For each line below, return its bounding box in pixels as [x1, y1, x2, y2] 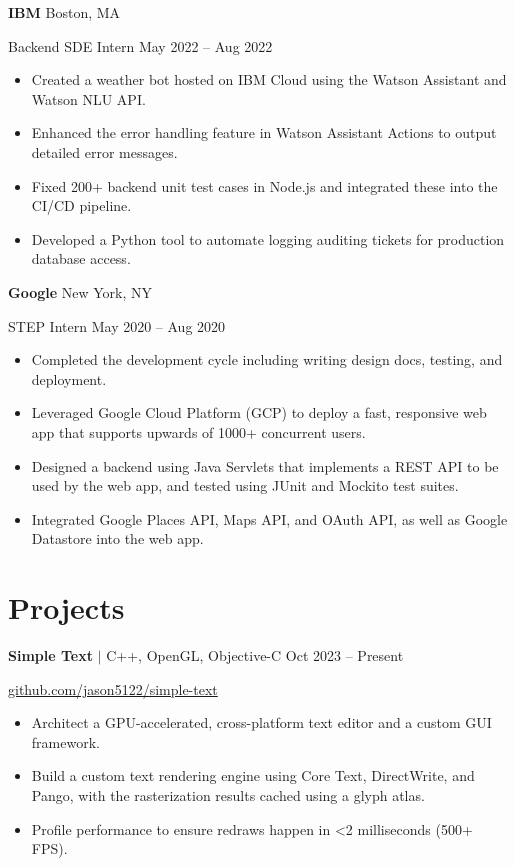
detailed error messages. [31, 141, 178, 162]
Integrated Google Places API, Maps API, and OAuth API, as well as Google [31, 508, 508, 529]
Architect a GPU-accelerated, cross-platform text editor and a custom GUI [31, 712, 492, 733]
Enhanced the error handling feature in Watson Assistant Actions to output [31, 122, 497, 143]
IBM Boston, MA [8, 2, 121, 22]
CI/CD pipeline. [31, 195, 132, 216]
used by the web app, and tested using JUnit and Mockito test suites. [31, 475, 459, 496]
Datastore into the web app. [31, 528, 204, 549]
